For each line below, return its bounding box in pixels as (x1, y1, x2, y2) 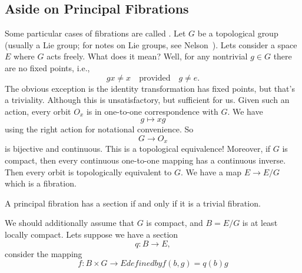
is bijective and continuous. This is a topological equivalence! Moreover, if (5, 142, 271, 155)
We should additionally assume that (5, 217, 134, 229)
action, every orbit (5, 105, 71, 117)
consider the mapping (5, 247, 82, 259)
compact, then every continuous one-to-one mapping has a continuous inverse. (5, 154, 286, 166)
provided (139, 74, 171, 82)
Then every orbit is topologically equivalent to (5, 165, 172, 178)
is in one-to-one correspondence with (86, 105, 218, 117)
